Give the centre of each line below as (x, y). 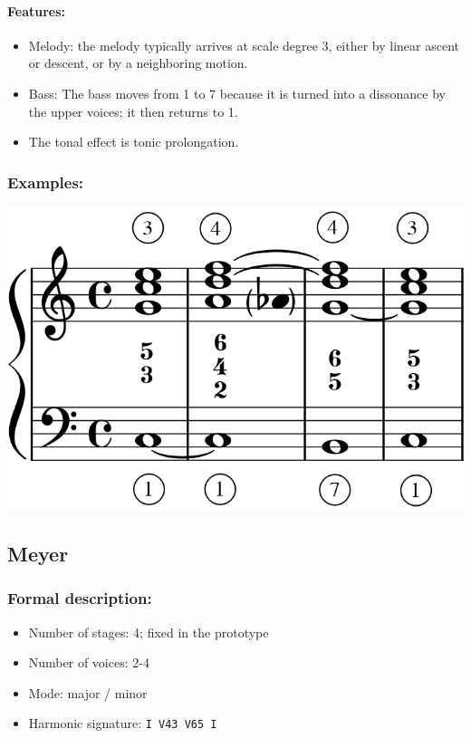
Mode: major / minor (88, 692)
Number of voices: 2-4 (89, 662)
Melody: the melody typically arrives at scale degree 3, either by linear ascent (244, 45)
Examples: (46, 182)
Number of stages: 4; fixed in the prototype (149, 632)
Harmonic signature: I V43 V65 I (123, 723)
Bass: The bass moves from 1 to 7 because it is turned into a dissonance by (237, 93)
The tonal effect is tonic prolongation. (134, 142)
